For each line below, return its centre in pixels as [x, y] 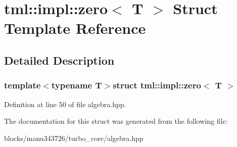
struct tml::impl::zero [157, 85]
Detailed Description [59, 60]
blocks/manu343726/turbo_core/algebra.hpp [74, 138]
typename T [77, 85]
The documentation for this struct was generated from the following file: [116, 121]
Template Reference [75, 28]
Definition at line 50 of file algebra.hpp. [65, 104]
